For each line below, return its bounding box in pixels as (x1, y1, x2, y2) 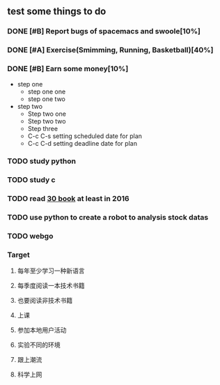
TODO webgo (7, 232, 54, 241)
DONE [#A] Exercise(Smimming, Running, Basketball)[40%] (7, 45, 214, 55)
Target (7, 250, 30, 260)
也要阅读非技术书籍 (17, 296, 73, 305)
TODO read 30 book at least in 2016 (7, 194, 130, 204)
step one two (27, 94, 66, 103)
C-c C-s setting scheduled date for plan (27, 132, 143, 140)
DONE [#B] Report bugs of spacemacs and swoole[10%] (7, 27, 201, 36)
